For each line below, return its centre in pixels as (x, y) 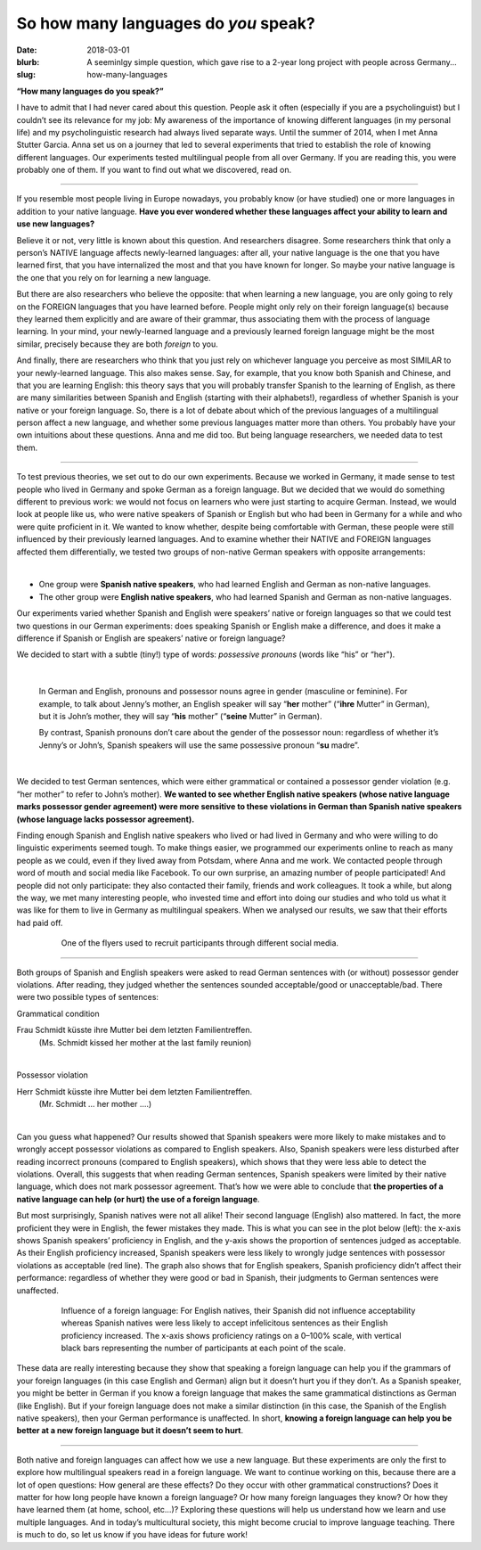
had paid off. (40, 923)
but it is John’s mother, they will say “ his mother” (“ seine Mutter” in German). (180, 716)
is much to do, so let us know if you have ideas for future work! (132, 1535)
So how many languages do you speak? (166, 23)
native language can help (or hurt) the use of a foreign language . (138, 1199)
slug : (26, 75)
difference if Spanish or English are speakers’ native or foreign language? (151, 638)
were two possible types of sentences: (88, 997)
